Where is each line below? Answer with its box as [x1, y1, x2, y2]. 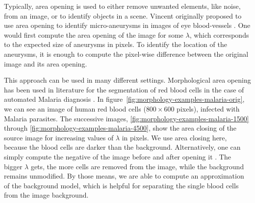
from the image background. [4, 190, 89, 200]
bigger [4, 161, 23, 171]
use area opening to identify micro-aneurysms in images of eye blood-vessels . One [4, 20, 251, 30]
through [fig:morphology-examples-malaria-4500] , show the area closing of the [4, 123, 237, 133]
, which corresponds [189, 29, 249, 40]
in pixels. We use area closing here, [122, 132, 227, 142]
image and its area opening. [4, 58, 87, 68]
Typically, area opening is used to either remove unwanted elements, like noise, [4, 1, 241, 11]
